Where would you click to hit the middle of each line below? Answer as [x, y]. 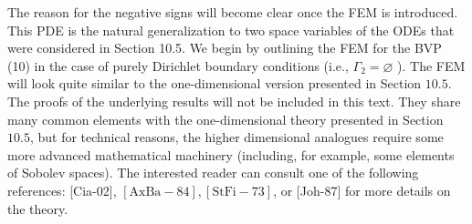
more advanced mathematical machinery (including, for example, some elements [231, 154]
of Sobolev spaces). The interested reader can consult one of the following [213, 173]
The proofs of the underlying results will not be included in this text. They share [234, 101]
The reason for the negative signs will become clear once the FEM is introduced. [233, 12]
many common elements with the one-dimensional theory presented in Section [226, 119]
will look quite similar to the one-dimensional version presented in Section [215, 83]
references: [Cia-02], [62, 190]
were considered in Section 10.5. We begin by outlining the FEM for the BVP [225, 48]
